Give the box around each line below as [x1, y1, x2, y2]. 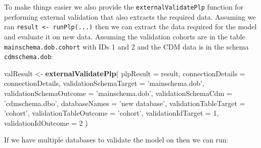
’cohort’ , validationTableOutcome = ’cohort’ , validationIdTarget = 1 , [4, 108, 219, 118]
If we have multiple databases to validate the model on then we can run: [4, 134, 229, 145]
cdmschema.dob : [4, 51, 53, 62]
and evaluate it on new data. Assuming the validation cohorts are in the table [4, 31, 245, 41]
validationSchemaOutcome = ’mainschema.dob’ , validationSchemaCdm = [4, 88, 232, 98]
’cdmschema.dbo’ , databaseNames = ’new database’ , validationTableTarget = [4, 97, 245, 108]
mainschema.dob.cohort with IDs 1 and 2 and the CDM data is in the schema [4, 41, 249, 52]
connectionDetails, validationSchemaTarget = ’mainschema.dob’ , [4, 78, 204, 88]
